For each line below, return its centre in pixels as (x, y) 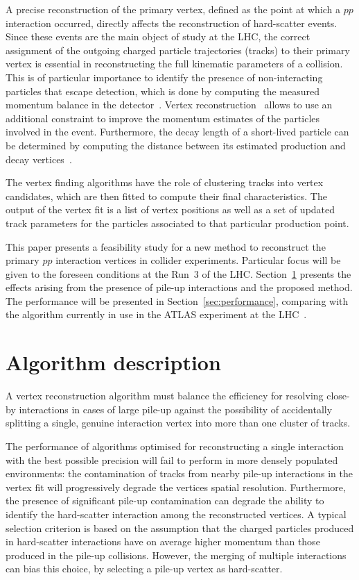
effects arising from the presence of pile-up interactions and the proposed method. (179, 287)
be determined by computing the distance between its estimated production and (176, 145)
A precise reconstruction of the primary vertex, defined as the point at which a (173, 9)
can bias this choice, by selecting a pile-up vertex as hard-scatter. (144, 569)
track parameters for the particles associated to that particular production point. (177, 223)
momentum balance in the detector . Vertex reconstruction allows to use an (169, 105)
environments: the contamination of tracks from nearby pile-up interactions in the (179, 473)
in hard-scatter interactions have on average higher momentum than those (163, 541)
